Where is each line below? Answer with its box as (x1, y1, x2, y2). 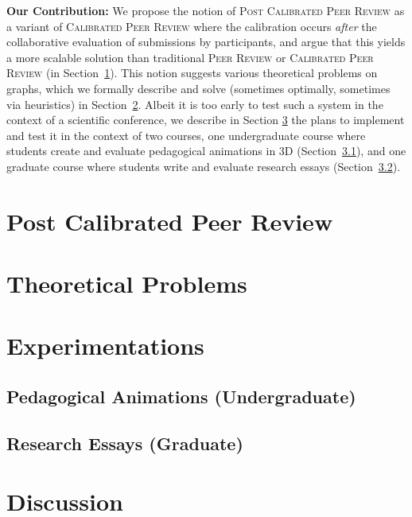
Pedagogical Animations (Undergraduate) (6, 384, 356, 409)
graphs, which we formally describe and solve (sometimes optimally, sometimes (6, 80, 391, 96)
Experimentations (6, 329, 204, 362)
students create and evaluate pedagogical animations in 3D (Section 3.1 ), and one (6, 142, 406, 159)
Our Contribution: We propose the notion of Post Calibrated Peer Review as (6, 2, 405, 18)
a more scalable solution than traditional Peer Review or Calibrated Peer (6, 49, 374, 65)
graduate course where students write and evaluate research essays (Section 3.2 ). (6, 157, 401, 174)
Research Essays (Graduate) (6, 430, 243, 455)
